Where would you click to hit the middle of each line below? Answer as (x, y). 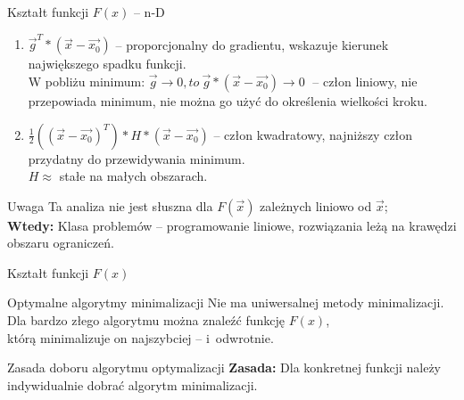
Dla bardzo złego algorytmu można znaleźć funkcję (146, 320)
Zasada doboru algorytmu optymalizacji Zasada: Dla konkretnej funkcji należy (224, 367)
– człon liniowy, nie (365, 81)
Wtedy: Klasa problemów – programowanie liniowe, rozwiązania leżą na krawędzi (232, 225)
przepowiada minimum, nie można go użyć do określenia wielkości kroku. (228, 100)
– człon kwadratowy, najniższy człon (313, 134)
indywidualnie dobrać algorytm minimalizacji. (133, 384)
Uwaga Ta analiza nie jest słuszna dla (110, 205)
